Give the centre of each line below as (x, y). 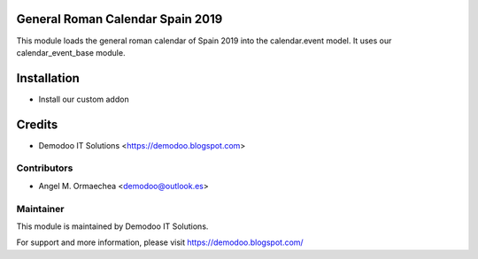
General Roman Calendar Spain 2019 (119, 19)
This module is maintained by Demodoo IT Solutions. (112, 226)
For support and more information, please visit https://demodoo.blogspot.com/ (160, 242)
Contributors (45, 168)
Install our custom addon (84, 99)
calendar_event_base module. (71, 52)
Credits (37, 124)
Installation (48, 78)
